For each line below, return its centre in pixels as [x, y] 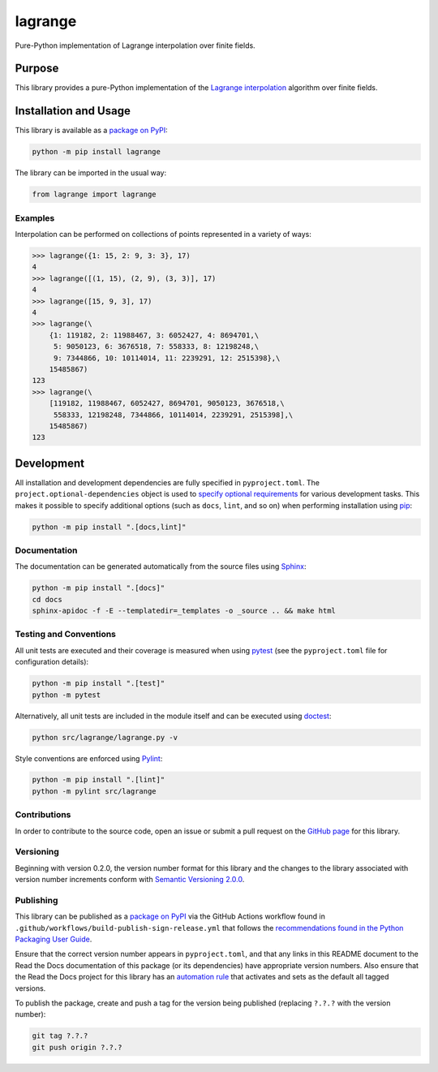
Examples [35, 217]
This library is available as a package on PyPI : [91, 131]
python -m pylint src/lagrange [94, 791]
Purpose [37, 69]
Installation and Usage [73, 111]
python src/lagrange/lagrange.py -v [105, 737]
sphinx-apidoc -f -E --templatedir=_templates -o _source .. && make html [184, 611]
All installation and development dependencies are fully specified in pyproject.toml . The [167, 482]
